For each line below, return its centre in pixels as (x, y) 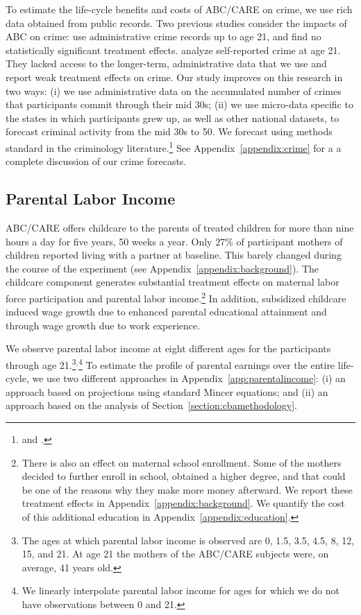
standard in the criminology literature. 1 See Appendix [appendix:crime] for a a (174, 146)
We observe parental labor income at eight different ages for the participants (168, 348)
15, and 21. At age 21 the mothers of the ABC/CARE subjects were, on (175, 554)
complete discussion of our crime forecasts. (96, 161)
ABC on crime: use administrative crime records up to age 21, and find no (163, 36)
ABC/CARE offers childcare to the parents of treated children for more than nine (180, 227)
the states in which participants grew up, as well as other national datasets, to (173, 118)
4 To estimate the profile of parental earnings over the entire (207, 363)
